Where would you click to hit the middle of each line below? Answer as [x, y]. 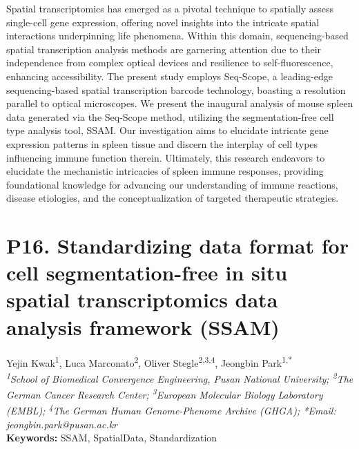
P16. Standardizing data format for [177, 246]
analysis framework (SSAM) [143, 326]
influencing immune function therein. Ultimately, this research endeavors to [166, 157]
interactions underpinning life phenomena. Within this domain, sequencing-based [177, 36]
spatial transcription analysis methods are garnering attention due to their [164, 49]
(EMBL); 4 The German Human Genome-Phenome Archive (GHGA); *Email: [171, 409]
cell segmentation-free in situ [147, 273]
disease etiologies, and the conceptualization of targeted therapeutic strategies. [173, 198]
